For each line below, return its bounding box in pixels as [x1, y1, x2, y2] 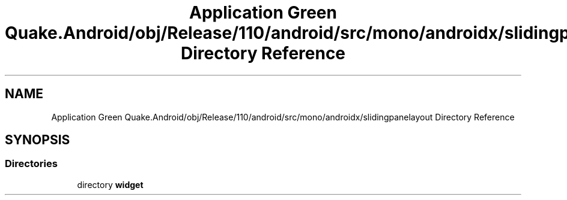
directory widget [77, 179, 144, 190]
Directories [5, 157, 58, 170]
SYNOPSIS [5, 132, 70, 148]
